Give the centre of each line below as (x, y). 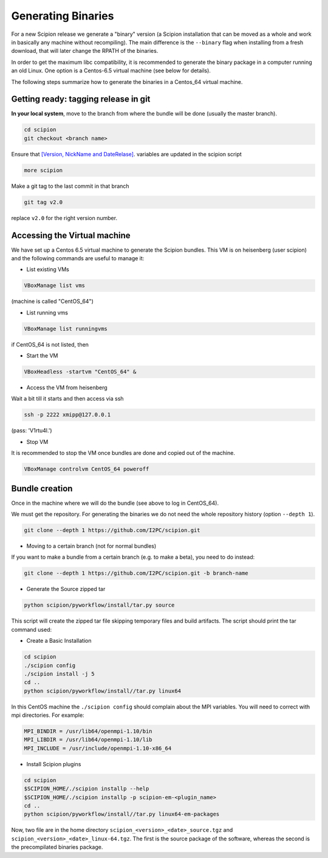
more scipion (43, 170)
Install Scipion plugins (54, 764)
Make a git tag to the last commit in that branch (70, 186)
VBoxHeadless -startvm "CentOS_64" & (80, 372)
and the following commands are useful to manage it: (78, 258)
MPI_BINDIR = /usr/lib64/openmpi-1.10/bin (88, 732)
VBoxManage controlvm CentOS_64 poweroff (87, 469)
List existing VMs (48, 269)
